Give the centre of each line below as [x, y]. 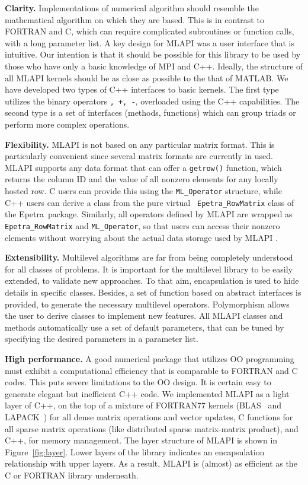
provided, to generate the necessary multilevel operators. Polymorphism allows [147, 304]
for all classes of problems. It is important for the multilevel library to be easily [149, 269]
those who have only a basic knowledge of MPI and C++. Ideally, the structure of [154, 66]
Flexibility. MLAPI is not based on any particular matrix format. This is [140, 144]
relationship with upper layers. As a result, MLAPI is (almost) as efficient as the [151, 463]
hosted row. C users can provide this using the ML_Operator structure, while [143, 191]
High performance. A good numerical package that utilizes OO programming [150, 358]
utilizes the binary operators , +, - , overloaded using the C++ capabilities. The [152, 101]
